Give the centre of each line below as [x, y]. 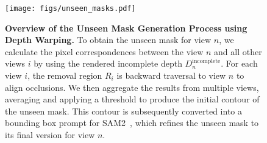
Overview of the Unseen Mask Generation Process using [126, 28]
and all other [238, 51]
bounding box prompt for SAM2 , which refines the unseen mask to [132, 123]
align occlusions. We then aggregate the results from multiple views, [132, 87]
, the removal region [65, 75]
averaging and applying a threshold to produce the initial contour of [132, 99]
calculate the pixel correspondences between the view [104, 51]
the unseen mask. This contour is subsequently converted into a [124, 111]
